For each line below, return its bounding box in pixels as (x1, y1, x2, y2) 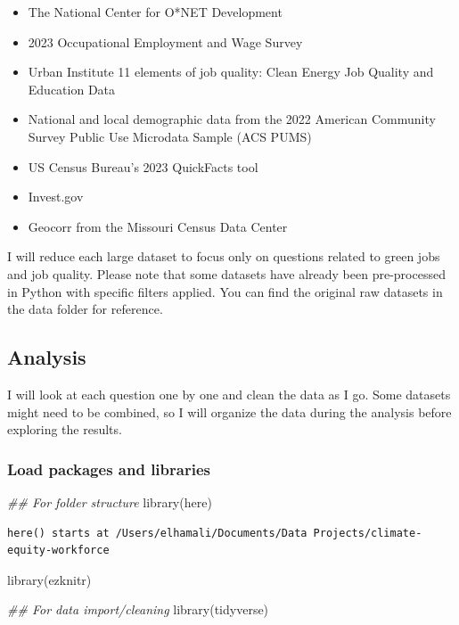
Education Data (28, 79, 116, 98)
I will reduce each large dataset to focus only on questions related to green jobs (7, 247, 440, 266)
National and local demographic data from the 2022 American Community (28, 110, 436, 128)
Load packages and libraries (7, 457, 210, 480)
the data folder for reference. (7, 300, 163, 318)
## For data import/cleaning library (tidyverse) (7, 600, 269, 619)
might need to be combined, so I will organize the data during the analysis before (7, 402, 452, 421)
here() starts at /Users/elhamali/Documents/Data (7, 526, 307, 539)
